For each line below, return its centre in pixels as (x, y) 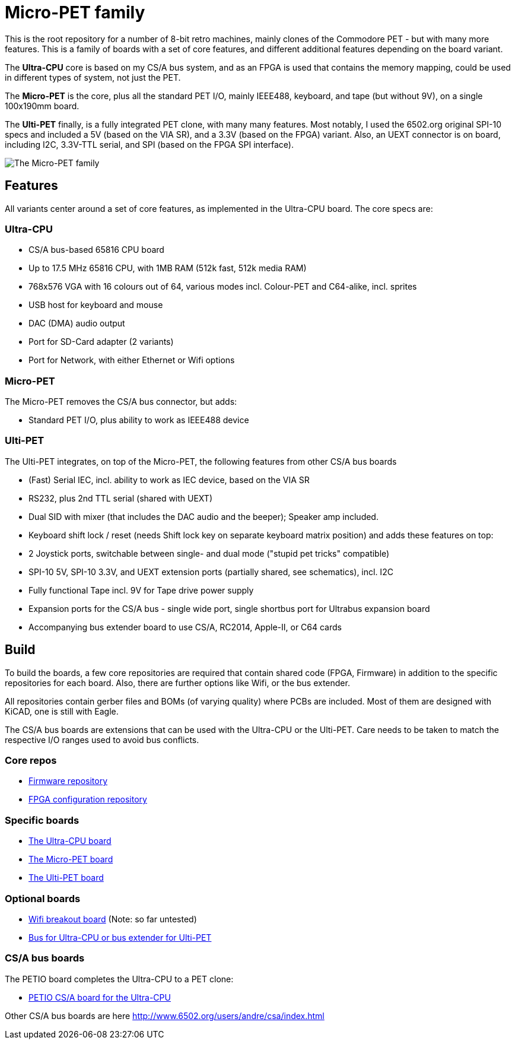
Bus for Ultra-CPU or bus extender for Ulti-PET (120, 937)
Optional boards (43, 898)
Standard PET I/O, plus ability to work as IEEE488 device (139, 420)
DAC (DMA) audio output (77, 323)
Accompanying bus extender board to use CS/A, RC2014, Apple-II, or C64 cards (185, 627)
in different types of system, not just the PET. (93, 77)
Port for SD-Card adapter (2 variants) (101, 342)
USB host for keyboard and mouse (96, 305)
